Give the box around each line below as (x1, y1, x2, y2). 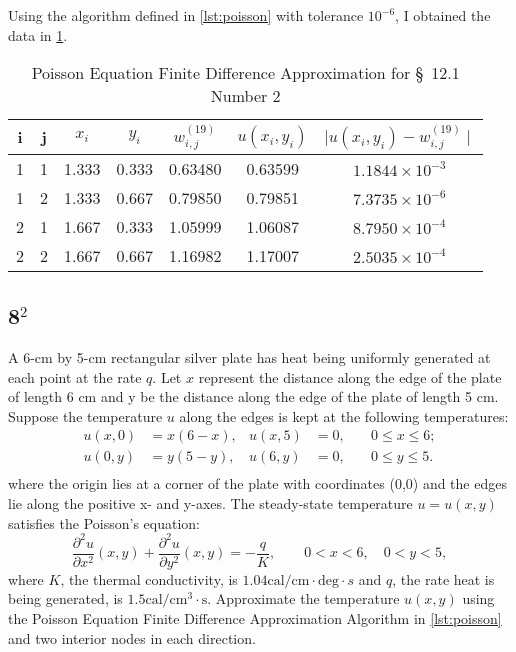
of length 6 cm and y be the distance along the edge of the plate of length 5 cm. (8, 386, 499, 407)
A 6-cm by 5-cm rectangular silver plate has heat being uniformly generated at (8, 346, 491, 367)
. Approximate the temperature (207, 588, 400, 609)
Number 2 (210, 84, 281, 108)
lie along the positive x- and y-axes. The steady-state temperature (8, 493, 413, 513)
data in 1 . (8, 24, 68, 45)
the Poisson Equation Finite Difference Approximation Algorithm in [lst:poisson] (8, 607, 502, 628)
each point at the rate (8, 366, 142, 387)
